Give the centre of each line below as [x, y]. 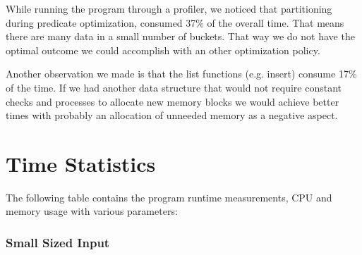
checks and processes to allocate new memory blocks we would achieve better [173, 101]
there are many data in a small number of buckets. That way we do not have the [180, 36]
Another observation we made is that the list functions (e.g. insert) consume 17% [181, 74]
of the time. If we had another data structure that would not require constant [174, 87]
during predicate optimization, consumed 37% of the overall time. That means [175, 22]
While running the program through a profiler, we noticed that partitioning [169, 8]
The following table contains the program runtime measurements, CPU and [169, 197]
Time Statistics [81, 163]
